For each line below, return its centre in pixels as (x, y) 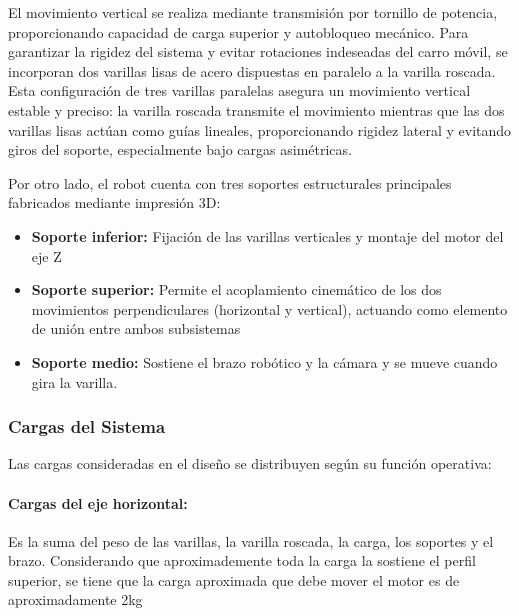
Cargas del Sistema (87, 426)
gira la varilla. (74, 381)
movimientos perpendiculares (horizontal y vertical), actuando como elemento (269, 308)
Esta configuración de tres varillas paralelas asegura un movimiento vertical (239, 90)
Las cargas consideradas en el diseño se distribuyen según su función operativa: (250, 463)
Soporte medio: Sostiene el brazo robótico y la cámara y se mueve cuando (264, 361)
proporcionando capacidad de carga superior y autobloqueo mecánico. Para (238, 31)
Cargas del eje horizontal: (98, 502)
